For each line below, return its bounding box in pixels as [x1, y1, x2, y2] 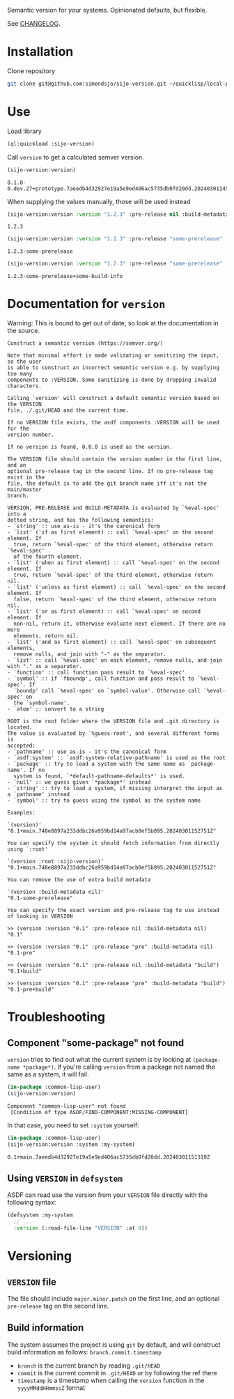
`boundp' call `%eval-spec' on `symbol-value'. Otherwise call [13, 688, 201, 695]
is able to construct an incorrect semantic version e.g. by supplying [7, 364, 219, 371]
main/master [7, 486, 42, 493]
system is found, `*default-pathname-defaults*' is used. [13, 773, 186, 780]
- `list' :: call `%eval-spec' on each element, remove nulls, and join [7, 657, 223, 664]
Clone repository [7, 66, 56, 75]
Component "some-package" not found [7, 1037, 185, 1049]
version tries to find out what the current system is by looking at [7, 1056, 192, 1064]
